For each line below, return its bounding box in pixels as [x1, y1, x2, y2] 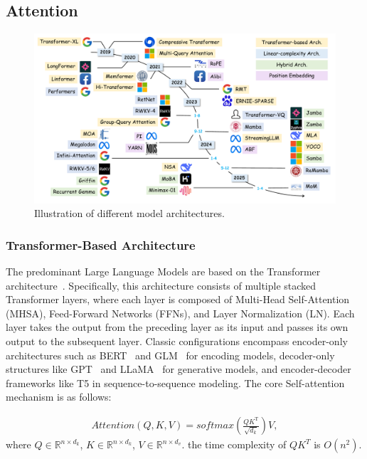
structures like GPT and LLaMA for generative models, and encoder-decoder [6, 362, 351, 376]
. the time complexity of [181, 437, 287, 452]
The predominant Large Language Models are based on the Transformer [6, 264, 321, 279]
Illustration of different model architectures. [34, 206, 225, 221]
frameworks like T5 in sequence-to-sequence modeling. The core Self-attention [6, 375, 345, 390]
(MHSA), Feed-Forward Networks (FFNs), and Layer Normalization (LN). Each [6, 305, 355, 320]
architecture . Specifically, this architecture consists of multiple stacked [6, 278, 317, 292]
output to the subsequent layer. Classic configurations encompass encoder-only [6, 334, 348, 349]
